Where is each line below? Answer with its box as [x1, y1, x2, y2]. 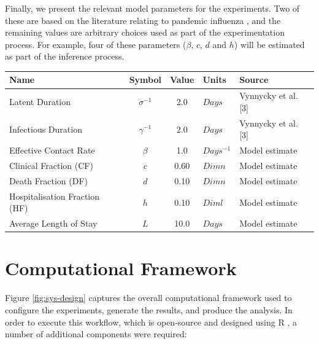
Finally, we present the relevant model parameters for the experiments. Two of [5, 2, 300, 14]
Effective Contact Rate [9, 144, 95, 157]
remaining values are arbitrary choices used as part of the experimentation [5, 26, 285, 39]
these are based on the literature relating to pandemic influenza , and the [5, 14, 281, 26]
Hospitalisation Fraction [9, 189, 100, 202]
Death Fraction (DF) [9, 174, 88, 187]
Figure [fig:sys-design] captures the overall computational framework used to [5, 291, 292, 304]
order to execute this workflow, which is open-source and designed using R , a [5, 315, 297, 328]
